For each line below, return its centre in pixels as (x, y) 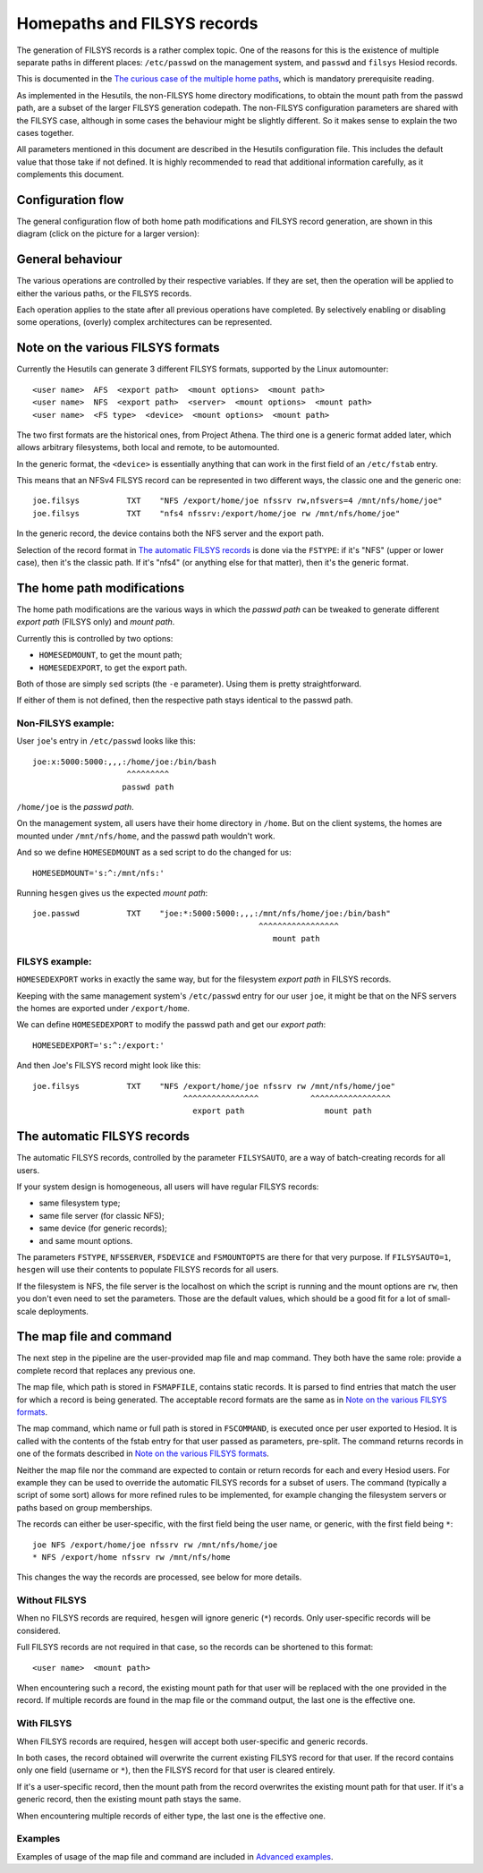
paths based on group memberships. (85, 1507)
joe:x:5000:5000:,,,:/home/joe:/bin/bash (124, 762)
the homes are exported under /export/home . (103, 1009)
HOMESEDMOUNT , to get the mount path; (110, 655)
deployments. (64, 1311)
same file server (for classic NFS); (102, 1215)
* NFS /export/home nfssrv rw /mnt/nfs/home (132, 1557)
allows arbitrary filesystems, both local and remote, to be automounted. (148, 447)
